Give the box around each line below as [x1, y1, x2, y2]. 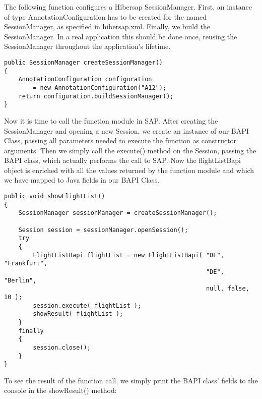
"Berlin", [4, 276, 37, 284]
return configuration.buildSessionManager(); [18, 92, 174, 100]
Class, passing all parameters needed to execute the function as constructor [4, 135, 237, 146]
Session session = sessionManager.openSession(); [18, 226, 188, 234]
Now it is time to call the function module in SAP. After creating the [4, 115, 218, 126]
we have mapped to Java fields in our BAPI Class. [4, 175, 160, 185]
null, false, [206, 285, 249, 293]
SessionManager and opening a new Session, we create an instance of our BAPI [4, 125, 249, 136]
